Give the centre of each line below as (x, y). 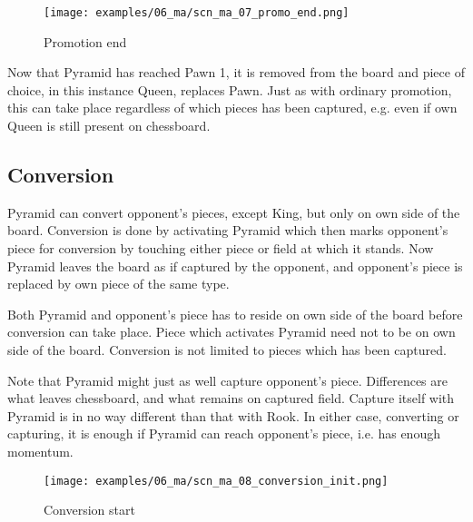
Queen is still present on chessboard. (109, 126)
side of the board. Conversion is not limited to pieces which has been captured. (227, 349)
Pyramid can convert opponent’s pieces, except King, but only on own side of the (234, 212)
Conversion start (89, 510)
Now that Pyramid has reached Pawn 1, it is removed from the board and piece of (236, 72)
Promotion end (85, 41)
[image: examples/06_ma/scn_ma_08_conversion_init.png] (216, 481)
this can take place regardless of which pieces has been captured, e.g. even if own (232, 108)
